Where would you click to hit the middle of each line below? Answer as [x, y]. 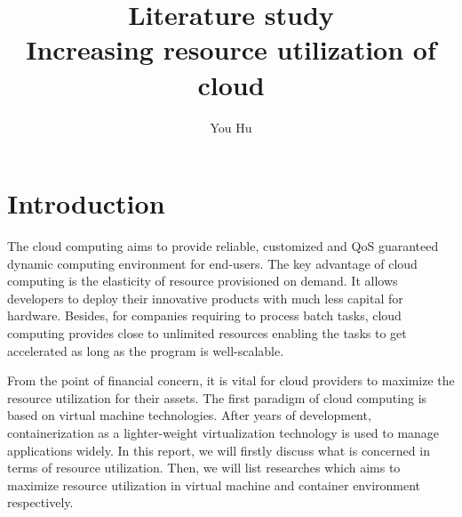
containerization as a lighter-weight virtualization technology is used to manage [223, 432]
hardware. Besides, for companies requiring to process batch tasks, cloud [204, 315]
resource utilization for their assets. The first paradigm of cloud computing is [217, 397]
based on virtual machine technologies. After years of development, [189, 415]
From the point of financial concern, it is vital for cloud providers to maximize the [231, 380]
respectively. [40, 502]
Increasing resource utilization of [231, 49]
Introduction [86, 203]
